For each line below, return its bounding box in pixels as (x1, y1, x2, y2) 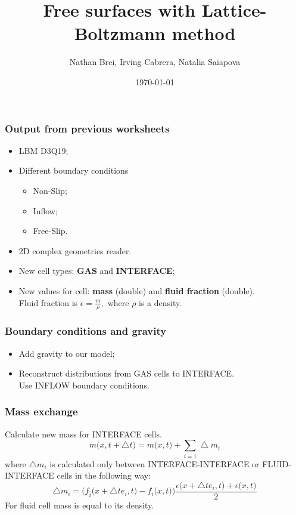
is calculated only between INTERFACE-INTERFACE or (49, 457, 260, 470)
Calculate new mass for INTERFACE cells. (5, 427, 162, 440)
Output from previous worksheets (5, 121, 170, 135)
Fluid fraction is (18, 296, 78, 309)
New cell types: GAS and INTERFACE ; (18, 264, 175, 277)
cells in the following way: (57, 469, 151, 482)
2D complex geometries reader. (18, 244, 132, 257)
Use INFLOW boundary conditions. (18, 378, 149, 391)
